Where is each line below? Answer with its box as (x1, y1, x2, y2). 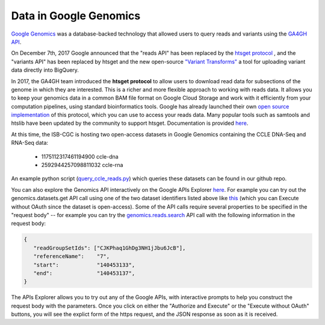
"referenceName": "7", (33, 253, 110, 260)
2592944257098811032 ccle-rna (41, 162, 123, 169)
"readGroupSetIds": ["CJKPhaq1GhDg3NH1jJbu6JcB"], (33, 244, 186, 251)
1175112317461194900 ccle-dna (41, 153, 119, 160)
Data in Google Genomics (11, 9, 141, 22)
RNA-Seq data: (11, 139, 48, 147)
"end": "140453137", (33, 270, 135, 277)
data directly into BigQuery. (11, 66, 79, 74)
